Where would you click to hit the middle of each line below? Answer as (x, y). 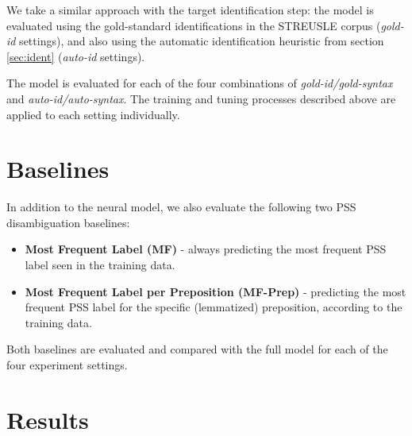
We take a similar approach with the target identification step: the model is (190, 10)
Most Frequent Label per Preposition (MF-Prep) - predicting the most (216, 291)
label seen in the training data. (100, 265)
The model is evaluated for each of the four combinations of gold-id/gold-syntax (200, 83)
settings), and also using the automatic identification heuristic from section (202, 41)
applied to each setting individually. (93, 114)
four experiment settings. (67, 365)
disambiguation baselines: (68, 222)
